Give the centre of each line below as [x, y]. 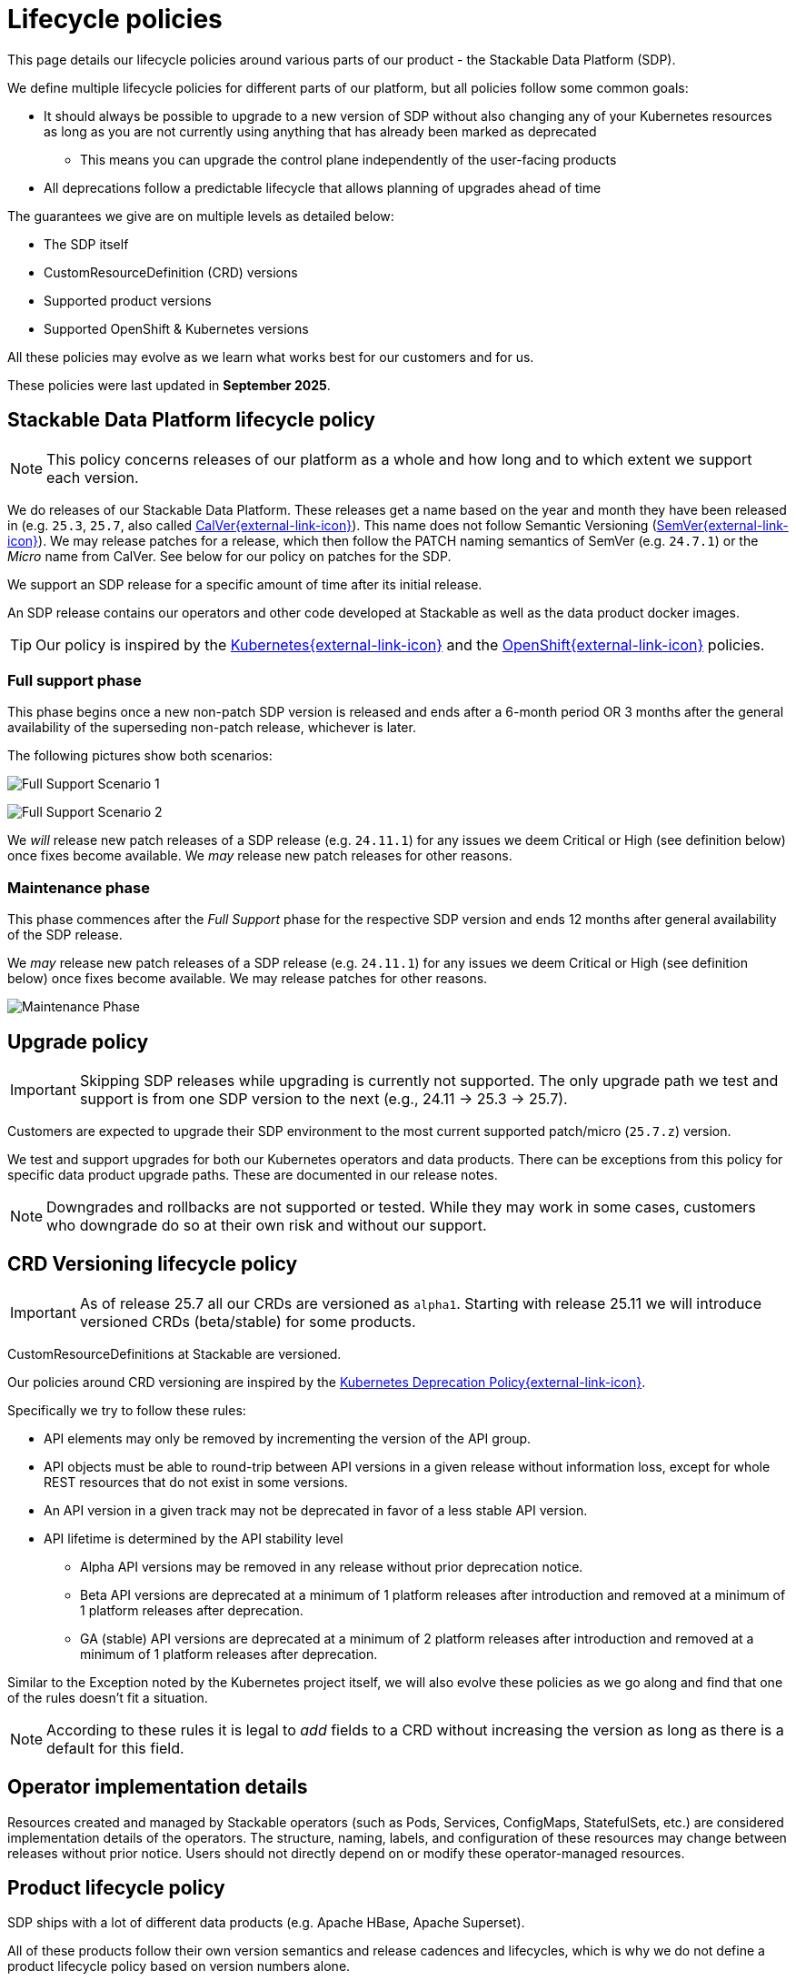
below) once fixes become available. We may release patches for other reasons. [248, 979]
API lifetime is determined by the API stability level [194, 1538]
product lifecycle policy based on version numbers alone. [179, 1966]
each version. [93, 477]
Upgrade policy [78, 1041]
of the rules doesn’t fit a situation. [108, 1697]
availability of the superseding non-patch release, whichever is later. [212, 728]
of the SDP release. [65, 935]
